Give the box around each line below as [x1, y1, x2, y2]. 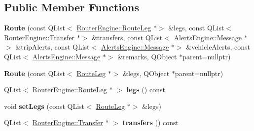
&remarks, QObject [117, 51, 177, 61]
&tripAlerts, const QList [15, 42, 90, 52]
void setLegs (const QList [4, 101, 85, 111]
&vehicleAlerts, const [186, 42, 250, 52]
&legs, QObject [122, 68, 170, 78]
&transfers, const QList [91, 32, 163, 42]
